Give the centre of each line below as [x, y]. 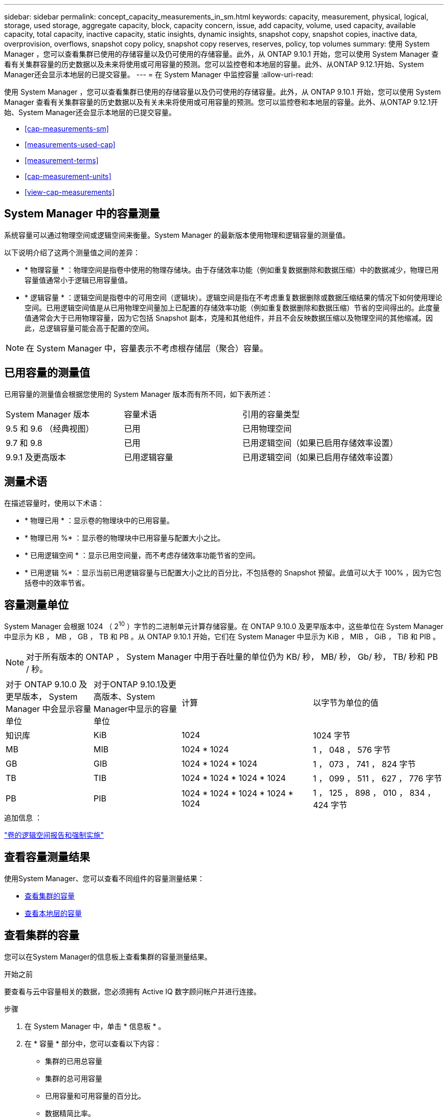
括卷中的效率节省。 [57, 583]
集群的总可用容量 [74, 1078]
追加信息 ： [23, 818]
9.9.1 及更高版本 [36, 457]
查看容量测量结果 [47, 857]
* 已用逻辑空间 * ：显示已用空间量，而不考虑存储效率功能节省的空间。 [142, 555]
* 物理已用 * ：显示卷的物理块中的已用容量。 [99, 520]
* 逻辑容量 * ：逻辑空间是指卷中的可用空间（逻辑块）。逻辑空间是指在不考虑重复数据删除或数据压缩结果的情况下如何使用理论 [233, 297]
